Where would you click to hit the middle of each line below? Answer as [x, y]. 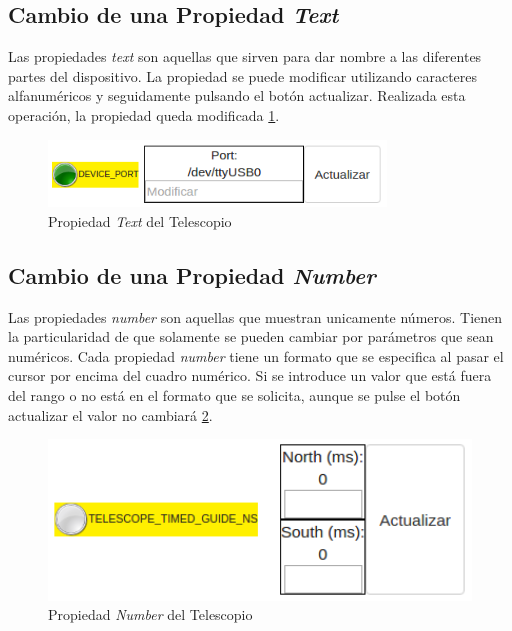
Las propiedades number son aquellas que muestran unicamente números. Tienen [255, 316]
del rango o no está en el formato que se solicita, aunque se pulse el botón [234, 395]
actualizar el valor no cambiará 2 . [110, 414]
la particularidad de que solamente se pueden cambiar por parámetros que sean [251, 336]
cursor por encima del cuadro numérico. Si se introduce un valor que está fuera [250, 375]
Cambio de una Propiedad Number [192, 274]
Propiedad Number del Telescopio [150, 614]
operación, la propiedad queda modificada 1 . [144, 114]
